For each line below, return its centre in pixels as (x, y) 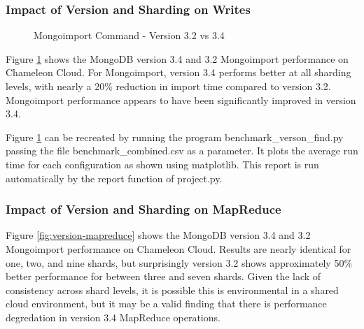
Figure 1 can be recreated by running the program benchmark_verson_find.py (175, 137)
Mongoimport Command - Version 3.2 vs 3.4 (129, 35)
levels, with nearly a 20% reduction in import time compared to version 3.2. (168, 86)
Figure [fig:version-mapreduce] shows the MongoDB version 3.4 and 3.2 (158, 235)
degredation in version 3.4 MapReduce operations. (113, 317)
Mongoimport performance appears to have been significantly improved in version (181, 100)
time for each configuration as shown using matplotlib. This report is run (162, 164)
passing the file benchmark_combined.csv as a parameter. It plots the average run (182, 151)
